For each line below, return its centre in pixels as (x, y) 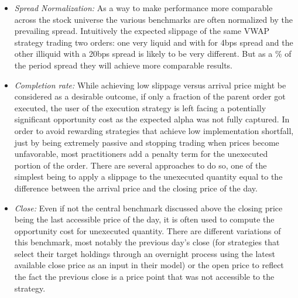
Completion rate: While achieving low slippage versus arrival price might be (150, 85)
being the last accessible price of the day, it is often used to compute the (144, 219)
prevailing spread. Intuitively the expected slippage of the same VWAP (142, 31)
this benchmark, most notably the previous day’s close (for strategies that (147, 242)
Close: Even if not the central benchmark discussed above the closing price (148, 208)
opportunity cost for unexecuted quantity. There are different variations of (148, 230)
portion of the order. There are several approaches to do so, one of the (141, 165)
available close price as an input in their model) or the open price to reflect (149, 265)
